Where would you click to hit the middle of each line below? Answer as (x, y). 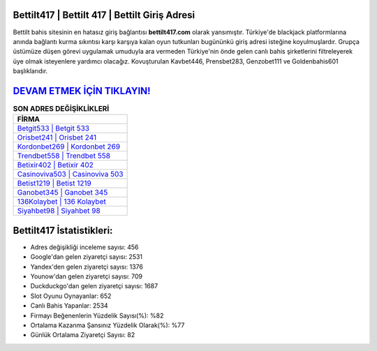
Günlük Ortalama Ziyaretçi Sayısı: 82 (83, 335)
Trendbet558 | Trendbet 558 (64, 156)
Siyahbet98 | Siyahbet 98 (59, 211)
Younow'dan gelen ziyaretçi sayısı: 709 (87, 276)
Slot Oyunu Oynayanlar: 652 (71, 296)
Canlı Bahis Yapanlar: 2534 (69, 306)
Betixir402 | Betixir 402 (56, 165)
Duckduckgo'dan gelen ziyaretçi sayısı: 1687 (94, 286)
